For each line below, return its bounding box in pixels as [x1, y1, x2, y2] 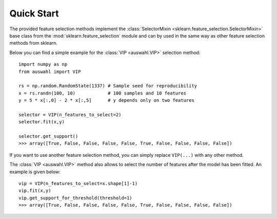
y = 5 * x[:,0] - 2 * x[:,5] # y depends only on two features [18, 98, 194, 103]
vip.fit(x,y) [18, 188, 51, 194]
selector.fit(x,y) [18, 119, 65, 125]
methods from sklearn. [9, 40, 57, 46]
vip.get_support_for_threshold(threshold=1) [18, 195, 133, 200]
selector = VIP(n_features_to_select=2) [18, 112, 122, 118]
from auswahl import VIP [18, 68, 81, 75]
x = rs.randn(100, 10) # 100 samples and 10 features [18, 90, 187, 96]
